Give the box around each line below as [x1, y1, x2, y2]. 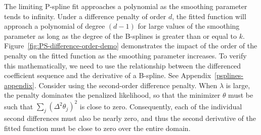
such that [4, 101, 33, 111]
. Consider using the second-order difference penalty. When [34, 80, 217, 90]
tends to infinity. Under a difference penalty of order [4, 11, 166, 21]
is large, [226, 80, 250, 90]
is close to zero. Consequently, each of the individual [79, 101, 242, 111]
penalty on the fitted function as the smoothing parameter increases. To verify [4, 50, 247, 60]
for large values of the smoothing [138, 21, 240, 31]
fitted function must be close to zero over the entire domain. [4, 122, 191, 133]
